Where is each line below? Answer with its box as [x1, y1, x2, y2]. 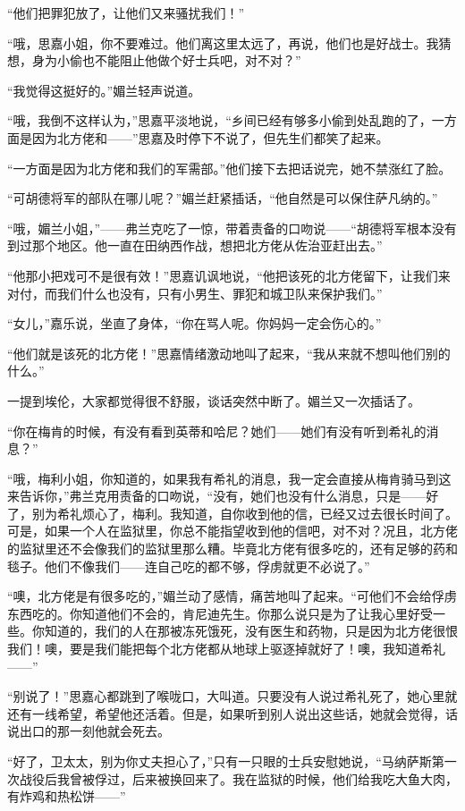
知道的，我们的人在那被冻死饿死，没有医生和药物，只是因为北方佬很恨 [44, 621, 458, 640]
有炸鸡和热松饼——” [7, 787, 126, 806]
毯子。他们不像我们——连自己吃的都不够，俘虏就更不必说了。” [7, 556, 370, 575]
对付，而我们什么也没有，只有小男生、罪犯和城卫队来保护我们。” [7, 283, 383, 302]
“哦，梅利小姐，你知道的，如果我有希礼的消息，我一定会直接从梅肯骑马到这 [7, 469, 452, 487]
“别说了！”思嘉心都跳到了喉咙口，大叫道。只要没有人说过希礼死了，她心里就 [7, 687, 458, 705]
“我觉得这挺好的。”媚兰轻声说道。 [7, 80, 201, 99]
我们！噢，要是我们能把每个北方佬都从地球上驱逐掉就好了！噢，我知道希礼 [7, 639, 445, 658]
